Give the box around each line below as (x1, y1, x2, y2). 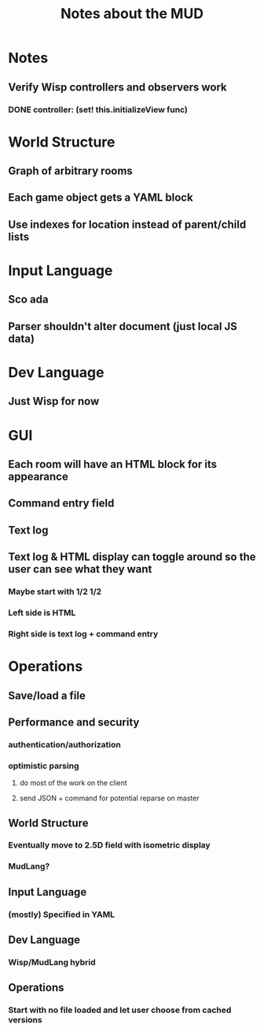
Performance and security (8, 715, 140, 729)
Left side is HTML (8, 607, 76, 618)
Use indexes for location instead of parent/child (8, 217, 247, 231)
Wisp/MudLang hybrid (8, 956, 96, 967)
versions (8, 1014, 42, 1025)
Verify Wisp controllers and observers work (8, 80, 228, 94)
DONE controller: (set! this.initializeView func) (8, 104, 189, 115)
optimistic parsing (8, 760, 79, 771)
